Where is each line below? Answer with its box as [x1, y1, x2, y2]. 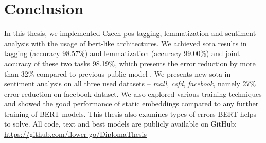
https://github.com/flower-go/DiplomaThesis [4, 129, 147, 139]
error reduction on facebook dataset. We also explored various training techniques [4, 88, 262, 99]
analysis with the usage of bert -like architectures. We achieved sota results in [4, 38, 247, 48]
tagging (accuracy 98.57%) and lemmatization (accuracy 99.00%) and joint [4, 48, 240, 59]
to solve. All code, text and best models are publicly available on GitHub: [4, 118, 237, 129]
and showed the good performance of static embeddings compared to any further [4, 98, 259, 109]
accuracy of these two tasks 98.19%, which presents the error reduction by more [4, 58, 256, 68]
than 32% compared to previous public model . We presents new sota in [4, 68, 231, 79]
